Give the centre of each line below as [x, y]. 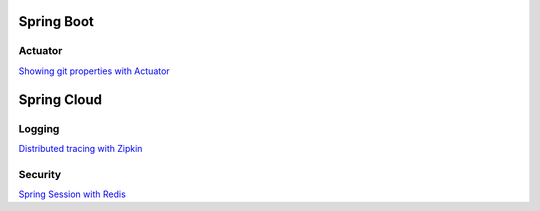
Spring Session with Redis [72, 194]
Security [40, 174]
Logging [39, 128]
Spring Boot [56, 21]
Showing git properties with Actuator [94, 71]
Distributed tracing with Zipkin [80, 148]
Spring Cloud [60, 99]
